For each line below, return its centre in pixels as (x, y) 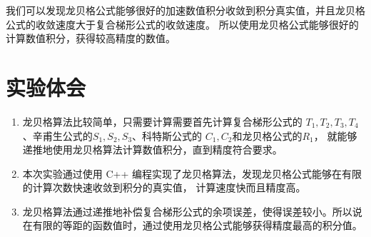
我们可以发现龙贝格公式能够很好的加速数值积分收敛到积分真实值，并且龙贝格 (185, 10)
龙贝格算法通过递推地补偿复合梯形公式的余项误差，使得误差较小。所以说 (192, 211)
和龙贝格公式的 (267, 135)
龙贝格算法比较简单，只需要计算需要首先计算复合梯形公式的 (162, 121)
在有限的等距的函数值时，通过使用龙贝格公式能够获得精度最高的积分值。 (192, 225)
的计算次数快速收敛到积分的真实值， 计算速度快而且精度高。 (164, 187)
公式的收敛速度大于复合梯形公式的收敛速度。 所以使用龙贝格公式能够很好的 (182, 24)
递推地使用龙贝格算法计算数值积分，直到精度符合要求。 (152, 150)
